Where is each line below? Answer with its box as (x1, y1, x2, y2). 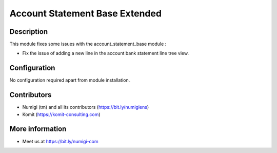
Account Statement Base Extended (9, 8, 162, 19)
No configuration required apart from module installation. (9, 77, 130, 83)
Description (9, 27, 48, 36)
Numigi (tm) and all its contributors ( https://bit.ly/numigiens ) (22, 104, 149, 110)
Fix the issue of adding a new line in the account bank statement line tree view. (22, 50, 189, 56)
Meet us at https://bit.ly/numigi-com (22, 138, 98, 144)
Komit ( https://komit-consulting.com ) (22, 111, 101, 118)
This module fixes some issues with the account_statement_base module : (9, 41, 167, 47)
